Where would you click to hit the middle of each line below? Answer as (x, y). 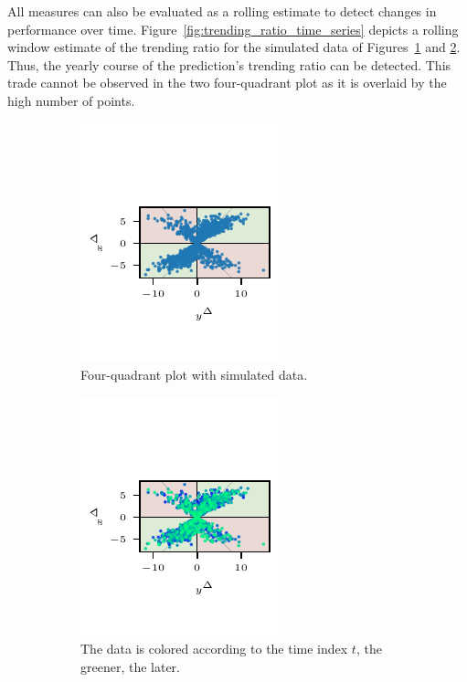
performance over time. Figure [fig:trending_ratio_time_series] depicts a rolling (233, 29)
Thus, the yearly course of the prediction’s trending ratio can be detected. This (229, 64)
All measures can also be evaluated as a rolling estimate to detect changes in (222, 11)
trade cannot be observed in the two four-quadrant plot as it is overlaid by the (227, 83)
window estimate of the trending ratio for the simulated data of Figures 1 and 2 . (234, 47)
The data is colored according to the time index (214, 649)
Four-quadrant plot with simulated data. (194, 375)
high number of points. (71, 100)
